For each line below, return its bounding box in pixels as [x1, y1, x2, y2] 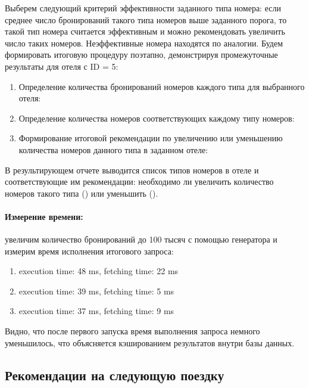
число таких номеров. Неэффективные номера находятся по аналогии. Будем [5, 36, 283, 49]
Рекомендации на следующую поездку [5, 365, 224, 384]
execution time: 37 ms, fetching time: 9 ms [18, 305, 174, 317]
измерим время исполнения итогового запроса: [5, 244, 174, 257]
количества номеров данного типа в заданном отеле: [18, 143, 208, 156]
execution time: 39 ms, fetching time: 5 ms [18, 284, 174, 297]
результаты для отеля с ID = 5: [5, 60, 118, 72]
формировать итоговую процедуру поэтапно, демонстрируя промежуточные [5, 48, 278, 61]
